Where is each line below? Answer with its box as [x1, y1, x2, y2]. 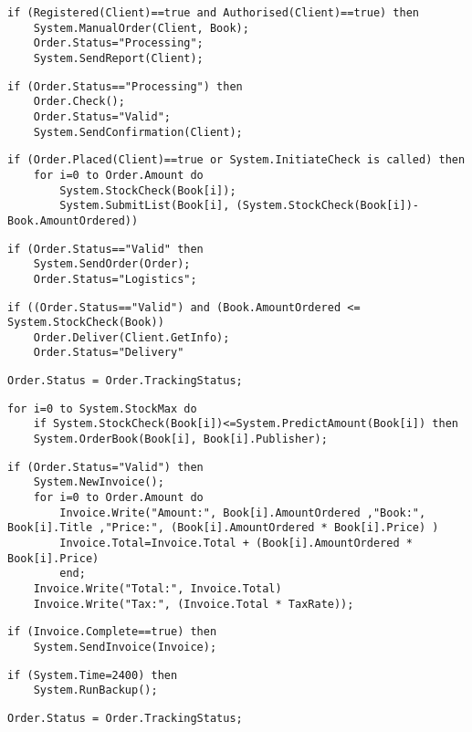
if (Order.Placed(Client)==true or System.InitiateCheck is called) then [7, 153, 466, 167]
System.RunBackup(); [33, 684, 158, 697]
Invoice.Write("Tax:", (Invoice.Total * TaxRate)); [33, 597, 354, 611]
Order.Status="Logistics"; [33, 272, 197, 286]
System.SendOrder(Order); [33, 257, 191, 271]
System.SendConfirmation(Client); [33, 125, 243, 139]
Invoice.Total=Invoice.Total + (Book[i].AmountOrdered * [59, 537, 413, 550]
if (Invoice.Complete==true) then [7, 625, 217, 639]
